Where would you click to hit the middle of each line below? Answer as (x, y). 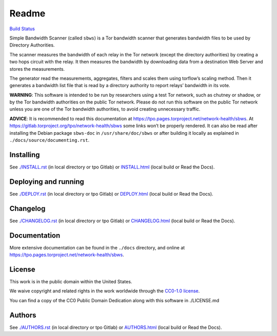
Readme (27, 13)
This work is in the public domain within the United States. (71, 281)
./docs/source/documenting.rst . (50, 140)
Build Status (22, 29)
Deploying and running (47, 182)
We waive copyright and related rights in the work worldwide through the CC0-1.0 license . (105, 291)
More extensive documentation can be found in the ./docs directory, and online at (97, 247)
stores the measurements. (37, 69)
